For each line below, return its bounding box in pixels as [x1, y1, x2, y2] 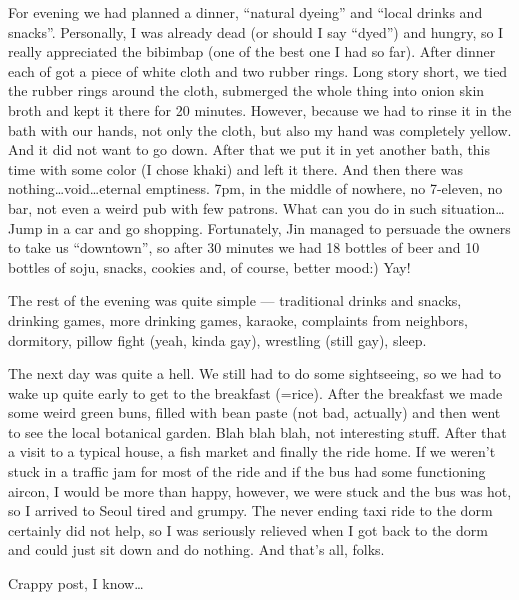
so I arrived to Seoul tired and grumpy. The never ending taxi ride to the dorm [8, 500, 493, 521]
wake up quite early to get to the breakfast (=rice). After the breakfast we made [8, 382, 503, 403]
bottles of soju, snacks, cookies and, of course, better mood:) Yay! [8, 256, 411, 277]
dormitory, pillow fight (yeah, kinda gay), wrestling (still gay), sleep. [8, 329, 427, 350]
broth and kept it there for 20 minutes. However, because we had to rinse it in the [8, 99, 512, 120]
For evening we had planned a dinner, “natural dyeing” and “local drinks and [8, 2, 483, 22]
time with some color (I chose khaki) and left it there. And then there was [8, 158, 463, 179]
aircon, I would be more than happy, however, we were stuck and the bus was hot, [8, 480, 512, 501]
